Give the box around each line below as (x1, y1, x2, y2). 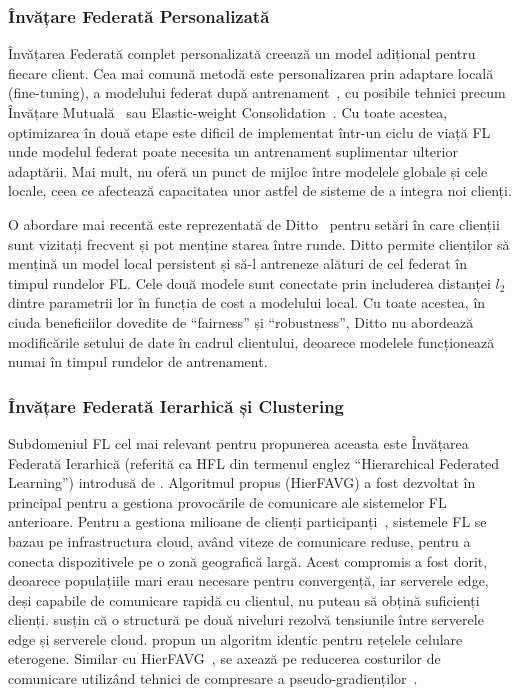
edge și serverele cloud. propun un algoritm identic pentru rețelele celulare (8, 628, 463, 649)
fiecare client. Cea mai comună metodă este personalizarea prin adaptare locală (8, 62, 494, 83)
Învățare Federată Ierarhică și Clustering (8, 393, 345, 418)
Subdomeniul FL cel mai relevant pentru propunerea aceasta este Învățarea (8, 432, 469, 453)
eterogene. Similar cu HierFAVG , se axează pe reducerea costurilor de (8, 648, 441, 669)
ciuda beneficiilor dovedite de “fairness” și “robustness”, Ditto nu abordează (8, 311, 474, 332)
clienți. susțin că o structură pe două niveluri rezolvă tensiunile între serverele (8, 609, 484, 630)
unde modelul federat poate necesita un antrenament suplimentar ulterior (8, 141, 458, 162)
